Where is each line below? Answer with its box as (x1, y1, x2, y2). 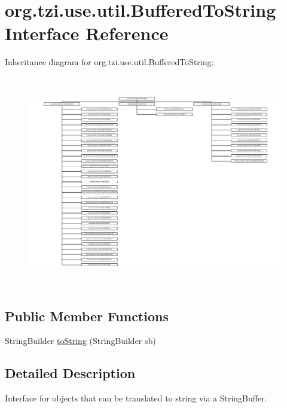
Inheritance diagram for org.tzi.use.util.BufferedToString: (5, 56, 214, 68)
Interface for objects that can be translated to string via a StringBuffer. (5, 392, 267, 404)
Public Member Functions (5, 306, 169, 325)
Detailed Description (5, 364, 136, 382)
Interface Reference (5, 21, 169, 45)
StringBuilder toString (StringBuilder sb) (5, 334, 156, 347)
